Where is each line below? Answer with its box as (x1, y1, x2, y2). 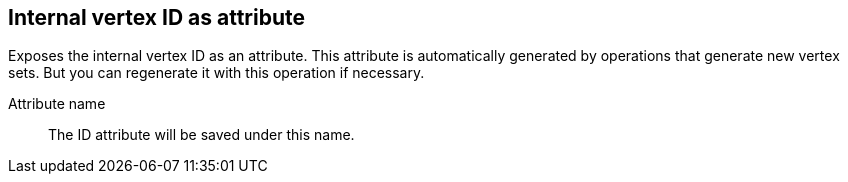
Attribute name (8, 95, 106, 113)
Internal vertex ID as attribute (8, 5, 305, 30)
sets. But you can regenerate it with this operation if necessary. (8, 64, 425, 82)
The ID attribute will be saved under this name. (48, 126, 355, 144)
